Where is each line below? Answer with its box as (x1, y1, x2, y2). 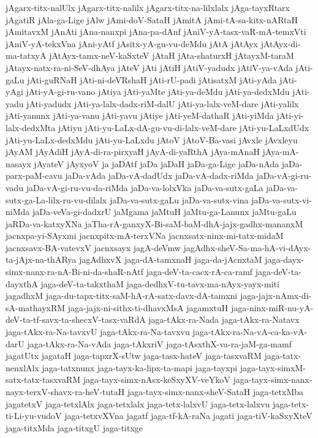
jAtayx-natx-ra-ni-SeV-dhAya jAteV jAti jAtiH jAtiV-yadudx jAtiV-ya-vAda (6, 61, 293, 74)
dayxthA (6, 277, 38, 290)
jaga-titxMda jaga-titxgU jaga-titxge (6, 421, 143, 434)
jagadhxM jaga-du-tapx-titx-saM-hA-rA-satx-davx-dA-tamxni (6, 289, 238, 302)
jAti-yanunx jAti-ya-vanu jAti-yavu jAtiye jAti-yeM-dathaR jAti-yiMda (6, 109, 274, 122)
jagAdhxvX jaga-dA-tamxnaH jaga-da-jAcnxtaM (78, 253, 262, 266)
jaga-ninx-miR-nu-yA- (230, 301, 314, 314)
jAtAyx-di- (260, 37, 301, 50)
